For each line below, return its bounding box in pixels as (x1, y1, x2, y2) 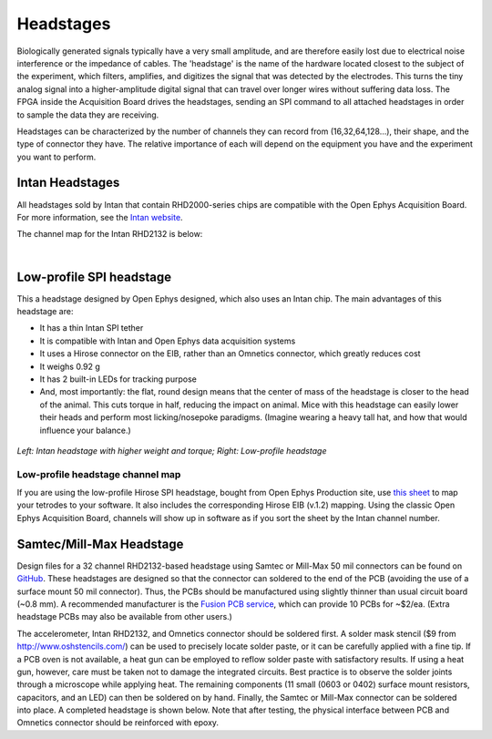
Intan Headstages (16, 175, 120, 190)
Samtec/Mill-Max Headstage (16, 536, 184, 551)
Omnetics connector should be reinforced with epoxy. (16, 717, 219, 728)
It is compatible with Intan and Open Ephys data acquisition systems (39, 335, 296, 346)
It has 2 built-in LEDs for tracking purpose (39, 374, 198, 385)
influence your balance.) (39, 425, 131, 436)
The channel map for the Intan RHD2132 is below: (16, 229, 203, 240)
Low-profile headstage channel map (16, 467, 181, 480)
